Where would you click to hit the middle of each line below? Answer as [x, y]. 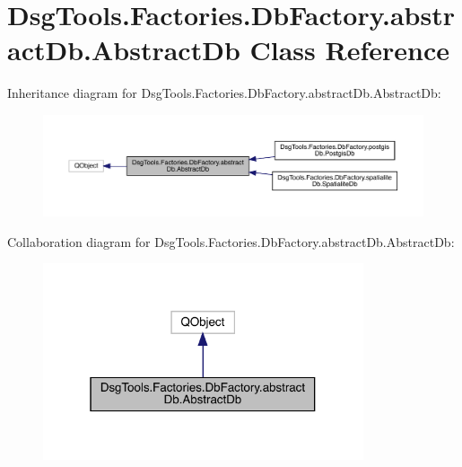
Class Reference [349, 50]
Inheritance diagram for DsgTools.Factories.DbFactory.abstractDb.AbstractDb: [224, 93]
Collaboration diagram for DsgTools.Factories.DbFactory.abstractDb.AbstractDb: [231, 241]
